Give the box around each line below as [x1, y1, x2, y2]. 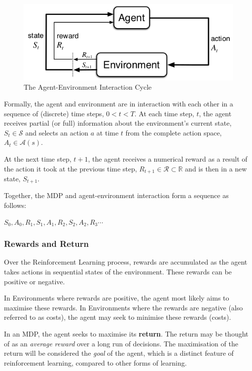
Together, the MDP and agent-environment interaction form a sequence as [4, 190, 229, 201]
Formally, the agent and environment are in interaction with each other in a [4, 98, 233, 108]
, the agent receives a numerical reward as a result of [88, 153, 248, 164]
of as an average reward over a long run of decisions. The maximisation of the [4, 338, 238, 348]
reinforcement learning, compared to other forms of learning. [4, 357, 187, 368]
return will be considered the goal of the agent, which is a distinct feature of [4, 348, 234, 358]
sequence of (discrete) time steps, [4, 108, 104, 118]
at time [96, 127, 119, 137]
